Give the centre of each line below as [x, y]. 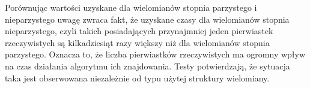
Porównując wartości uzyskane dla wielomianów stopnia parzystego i [131, 7]
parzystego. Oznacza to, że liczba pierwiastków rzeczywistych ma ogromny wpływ [155, 54]
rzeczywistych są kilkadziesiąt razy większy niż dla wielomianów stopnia [137, 42]
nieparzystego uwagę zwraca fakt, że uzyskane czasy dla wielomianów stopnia [147, 19]
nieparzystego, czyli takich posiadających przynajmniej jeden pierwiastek [139, 31]
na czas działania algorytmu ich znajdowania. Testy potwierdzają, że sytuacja [147, 66]
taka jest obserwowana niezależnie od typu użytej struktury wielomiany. [137, 78]
